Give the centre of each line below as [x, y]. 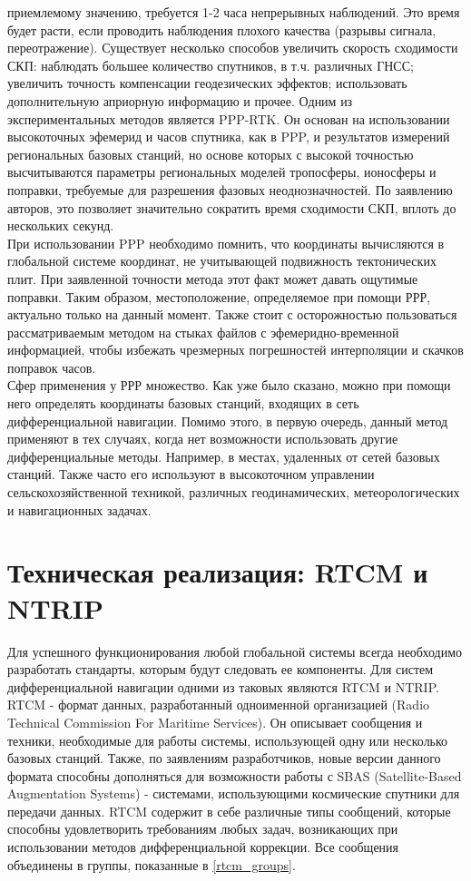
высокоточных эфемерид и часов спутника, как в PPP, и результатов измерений [229, 137]
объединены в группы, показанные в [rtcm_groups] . [152, 864]
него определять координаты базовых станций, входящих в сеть [183, 403]
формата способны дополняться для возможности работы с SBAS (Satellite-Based [235, 775]
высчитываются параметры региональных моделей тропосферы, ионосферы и [222, 172]
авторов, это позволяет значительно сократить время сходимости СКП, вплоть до [232, 207]
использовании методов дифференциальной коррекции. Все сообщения [203, 847]
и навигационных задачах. [79, 509]
